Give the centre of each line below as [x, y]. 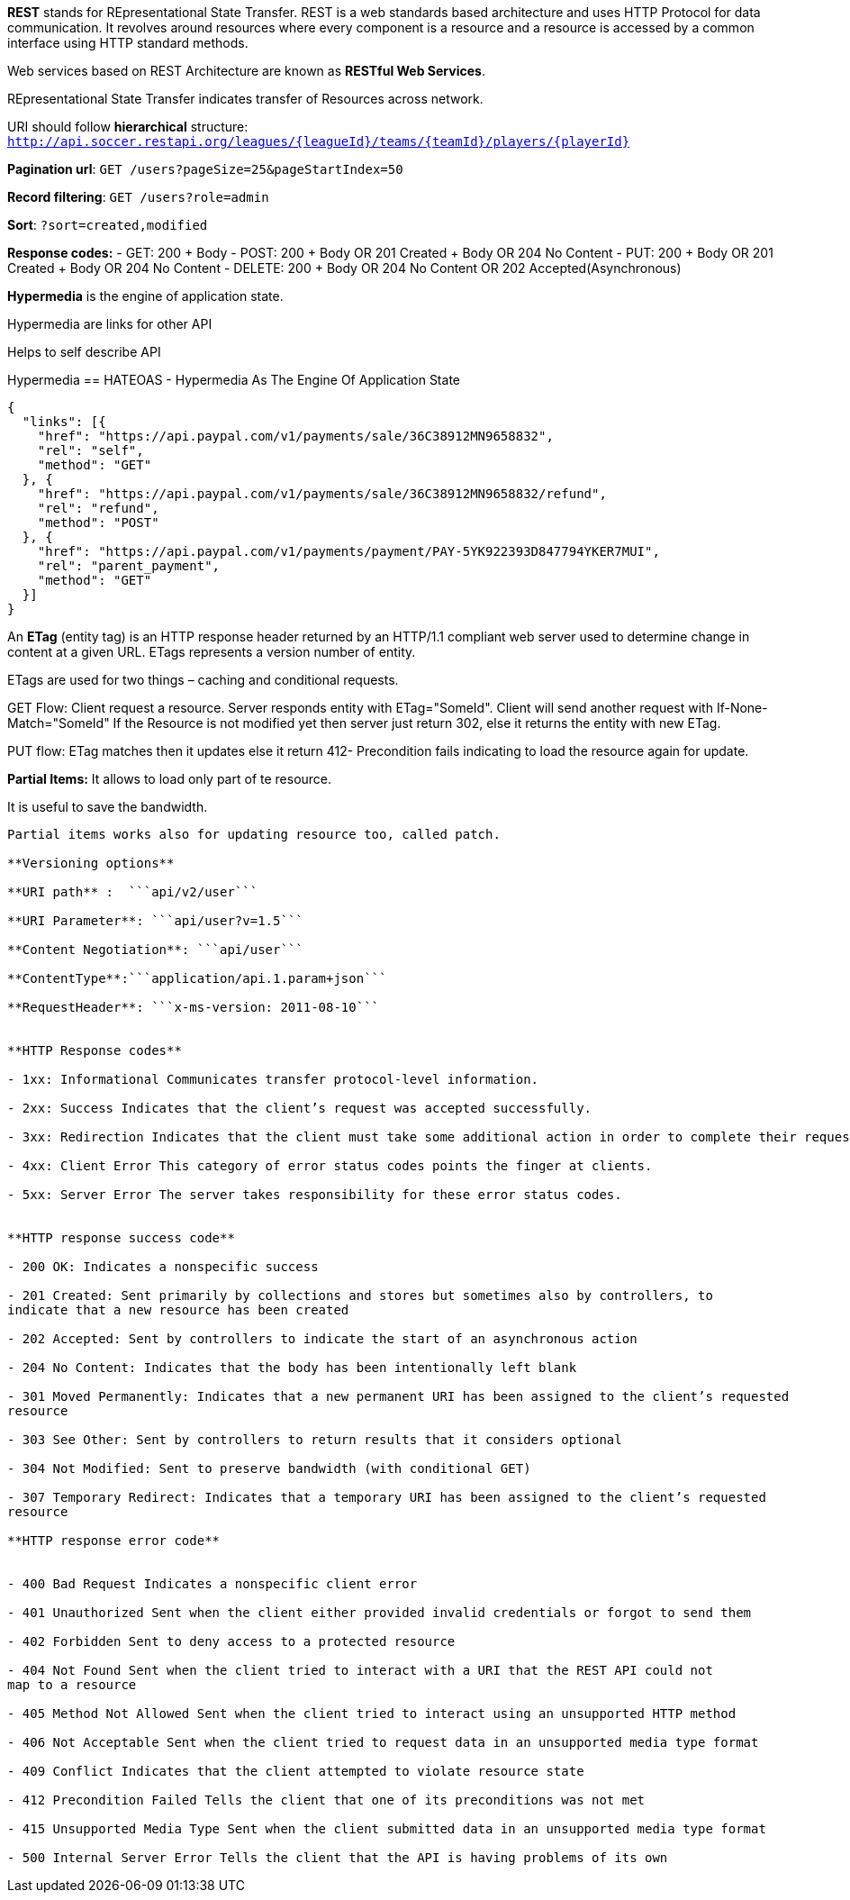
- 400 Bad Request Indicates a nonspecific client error [212, 1584]
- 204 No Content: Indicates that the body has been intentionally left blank [292, 1368]
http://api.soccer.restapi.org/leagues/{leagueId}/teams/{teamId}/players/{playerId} [319, 141]
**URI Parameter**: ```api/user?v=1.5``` [155, 921]
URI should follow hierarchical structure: [128, 127]
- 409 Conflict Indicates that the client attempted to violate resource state [296, 1771]
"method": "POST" [98, 523]
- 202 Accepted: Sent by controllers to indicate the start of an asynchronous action [322, 1339]
